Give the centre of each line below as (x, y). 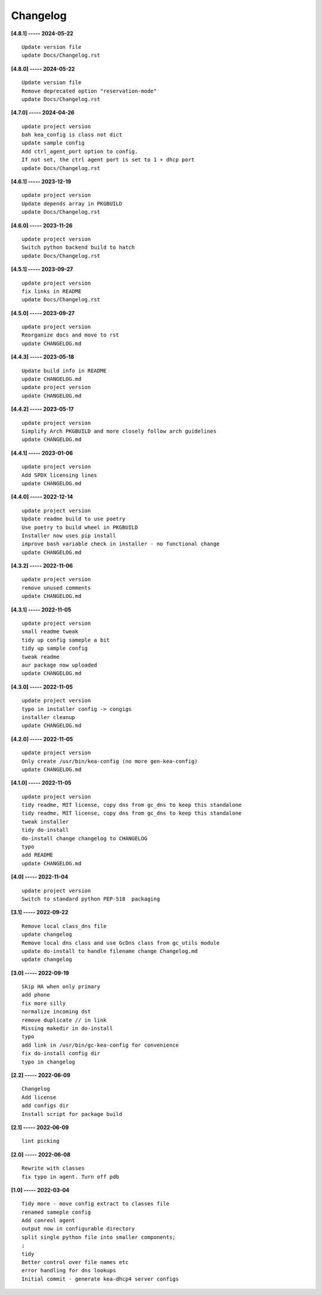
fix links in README (52, 291)
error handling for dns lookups (69, 1271)
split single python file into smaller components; (99, 1237)
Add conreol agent (49, 1221)
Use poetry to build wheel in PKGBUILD (80, 527)
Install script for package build (72, 1114)
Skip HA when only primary (61, 987)
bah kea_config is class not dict (72, 135)
